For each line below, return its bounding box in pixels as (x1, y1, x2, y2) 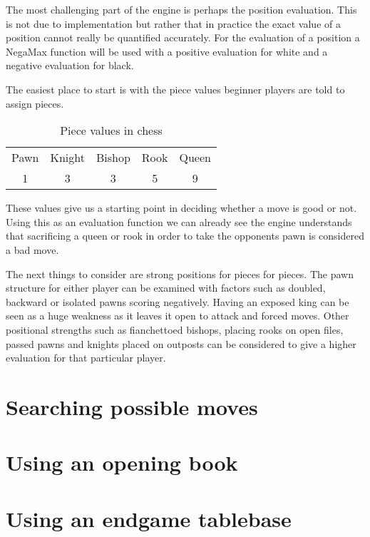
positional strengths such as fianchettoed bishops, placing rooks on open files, (6, 322, 344, 337)
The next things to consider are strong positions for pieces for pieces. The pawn (6, 266, 354, 281)
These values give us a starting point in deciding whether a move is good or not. (6, 200, 357, 215)
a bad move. (6, 242, 59, 257)
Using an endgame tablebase (6, 503, 292, 533)
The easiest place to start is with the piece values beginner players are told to (6, 81, 345, 96)
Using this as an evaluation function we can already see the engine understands (6, 214, 352, 229)
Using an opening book (6, 448, 238, 477)
